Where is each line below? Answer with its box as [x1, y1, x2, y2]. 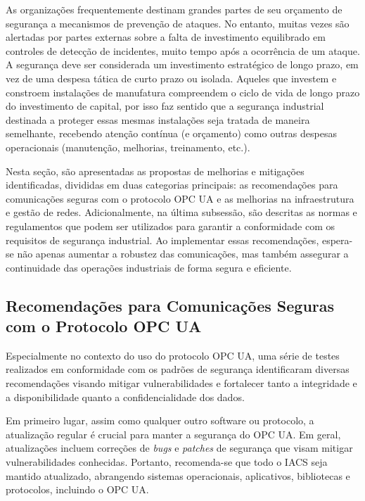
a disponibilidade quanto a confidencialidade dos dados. [6, 389, 245, 404]
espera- [321, 232, 353, 247]
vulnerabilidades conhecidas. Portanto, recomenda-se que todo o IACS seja [6, 455, 328, 469]
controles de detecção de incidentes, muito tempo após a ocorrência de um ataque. [6, 43, 360, 58]
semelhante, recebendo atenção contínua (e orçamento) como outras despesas [6, 126, 337, 141]
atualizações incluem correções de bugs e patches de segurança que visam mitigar [6, 440, 353, 455]
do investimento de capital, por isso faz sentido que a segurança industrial [6, 99, 324, 113]
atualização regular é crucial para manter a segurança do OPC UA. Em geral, [6, 426, 341, 441]
